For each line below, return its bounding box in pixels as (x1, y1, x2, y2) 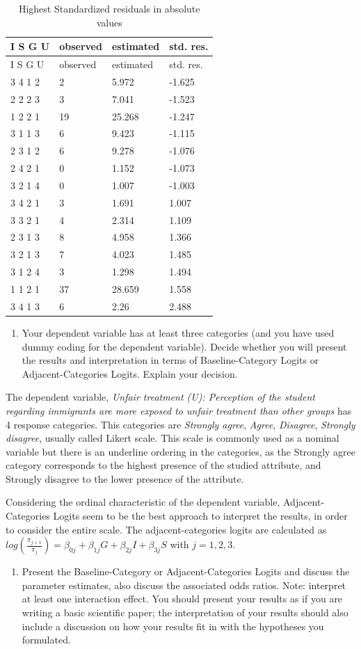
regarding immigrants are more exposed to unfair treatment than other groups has (6, 403, 352, 417)
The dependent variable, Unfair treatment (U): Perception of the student (6, 390, 315, 404)
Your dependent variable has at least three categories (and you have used (22, 325, 335, 339)
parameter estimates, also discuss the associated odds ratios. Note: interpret (22, 577, 346, 592)
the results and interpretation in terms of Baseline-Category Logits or (22, 353, 319, 367)
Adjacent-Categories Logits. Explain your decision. (22, 366, 238, 380)
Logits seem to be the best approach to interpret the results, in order (53, 508, 348, 523)
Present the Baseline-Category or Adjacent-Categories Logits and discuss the (22, 564, 350, 579)
